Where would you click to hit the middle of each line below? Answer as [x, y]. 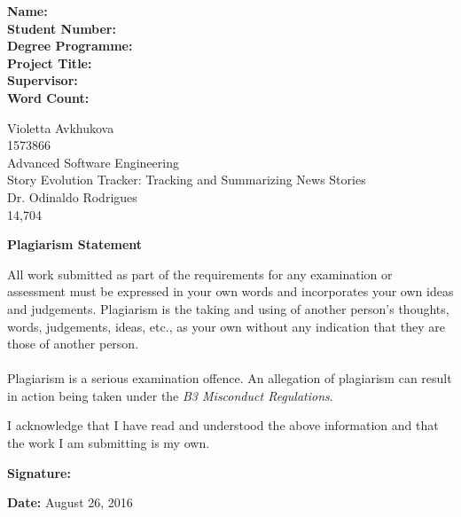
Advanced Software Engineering [93, 162]
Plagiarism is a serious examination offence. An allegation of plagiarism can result [230, 378]
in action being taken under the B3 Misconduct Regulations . [170, 395]
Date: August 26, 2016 [70, 502]
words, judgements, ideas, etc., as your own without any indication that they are [226, 326]
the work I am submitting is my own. [109, 443]
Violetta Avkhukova [61, 127]
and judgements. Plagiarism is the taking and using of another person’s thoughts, [228, 308]
